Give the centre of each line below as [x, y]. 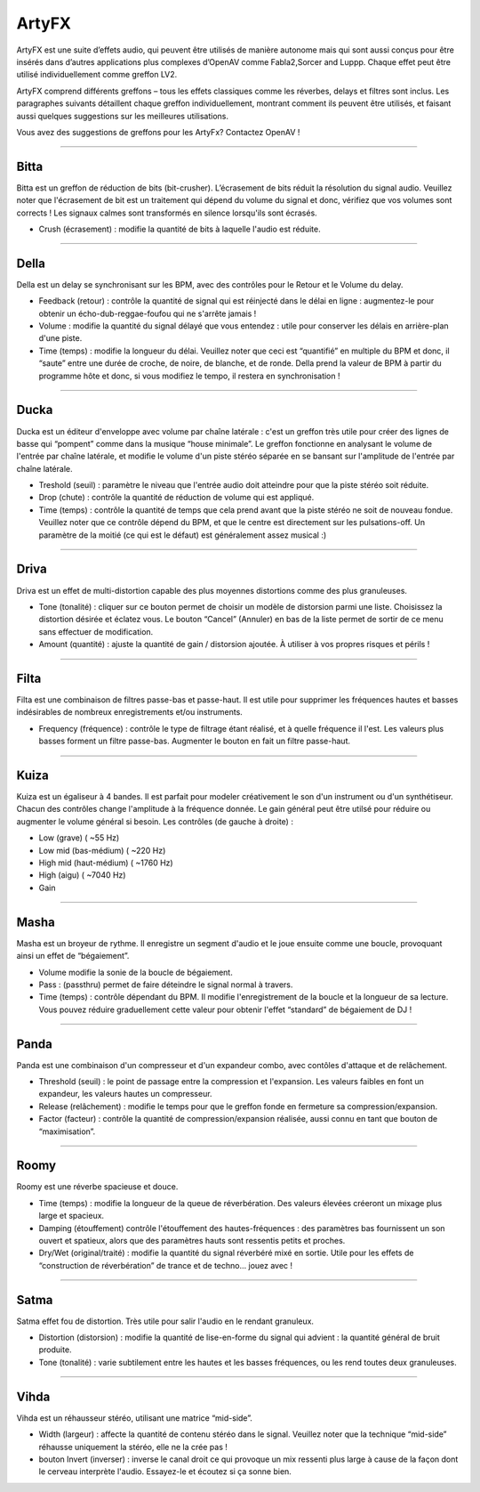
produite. [55, 1350]
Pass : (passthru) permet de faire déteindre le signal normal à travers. [166, 985]
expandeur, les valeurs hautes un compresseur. [125, 1094]
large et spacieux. [72, 1216]
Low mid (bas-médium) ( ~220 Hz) [102, 850]
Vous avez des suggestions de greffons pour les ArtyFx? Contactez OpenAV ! [158, 132]
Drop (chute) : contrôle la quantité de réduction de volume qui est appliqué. [176, 498]
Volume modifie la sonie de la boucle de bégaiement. [136, 972]
